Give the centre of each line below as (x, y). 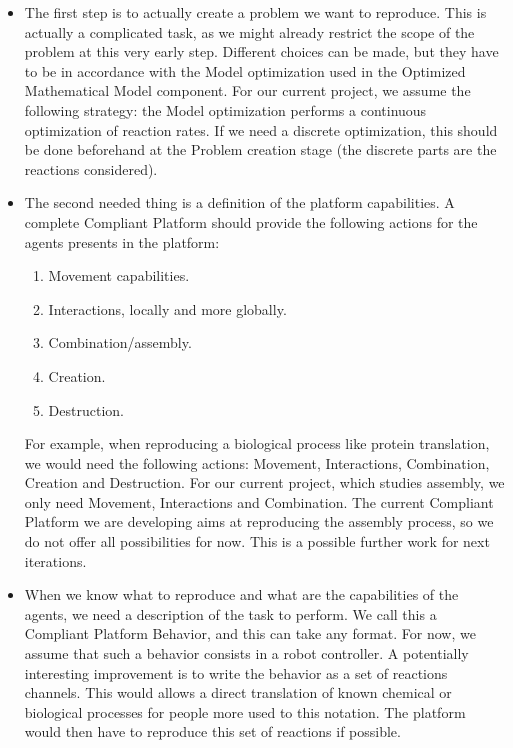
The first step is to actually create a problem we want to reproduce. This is (255, 12)
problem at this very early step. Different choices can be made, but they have (261, 51)
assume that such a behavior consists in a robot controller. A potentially (246, 653)
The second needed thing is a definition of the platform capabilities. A (239, 202)
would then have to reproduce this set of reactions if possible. (212, 731)
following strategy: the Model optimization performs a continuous (225, 109)
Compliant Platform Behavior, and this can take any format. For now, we (250, 633)
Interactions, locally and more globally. (167, 308)
